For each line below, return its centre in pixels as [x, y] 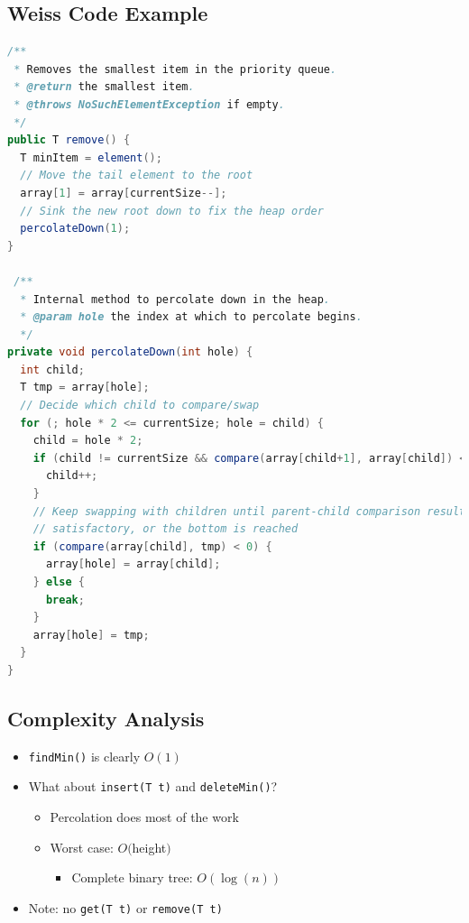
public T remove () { [69, 140]
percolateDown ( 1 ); [75, 229]
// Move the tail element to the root [137, 175]
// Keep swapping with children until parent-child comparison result [249, 511]
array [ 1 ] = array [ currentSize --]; [124, 193]
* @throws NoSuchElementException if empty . [149, 104]
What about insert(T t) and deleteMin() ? [153, 786]
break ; [65, 600]
